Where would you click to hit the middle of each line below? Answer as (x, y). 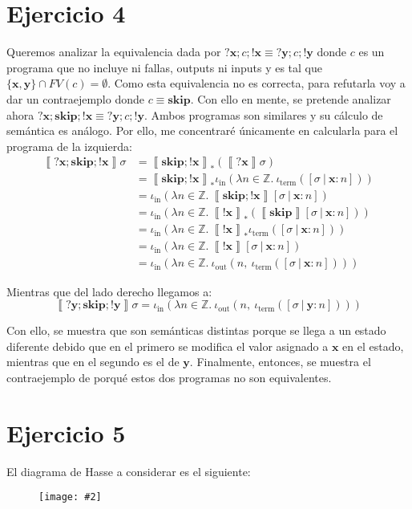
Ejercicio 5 (66, 432)
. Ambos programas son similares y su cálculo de (263, 114)
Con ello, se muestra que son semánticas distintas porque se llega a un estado (196, 330)
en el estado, (373, 346)
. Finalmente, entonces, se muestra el (280, 362)
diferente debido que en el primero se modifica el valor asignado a (168, 346)
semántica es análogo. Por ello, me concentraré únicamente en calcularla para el (202, 130)
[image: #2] (70, 497)
